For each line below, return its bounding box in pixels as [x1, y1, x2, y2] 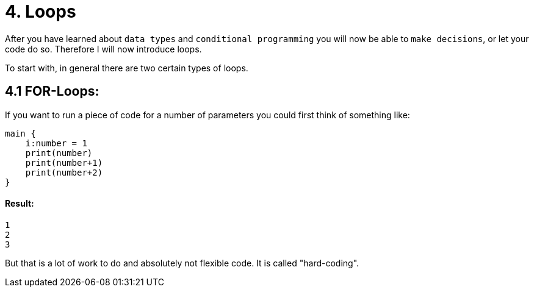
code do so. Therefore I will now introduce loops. [5, 43, 202, 54]
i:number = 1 [25, 138, 87, 148]
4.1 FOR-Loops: [5, 84, 99, 99]
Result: [5, 198, 34, 209]
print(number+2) [25, 167, 103, 177]
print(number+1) [25, 157, 103, 168]
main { [5, 128, 36, 138]
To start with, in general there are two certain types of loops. [5, 62, 248, 73]
